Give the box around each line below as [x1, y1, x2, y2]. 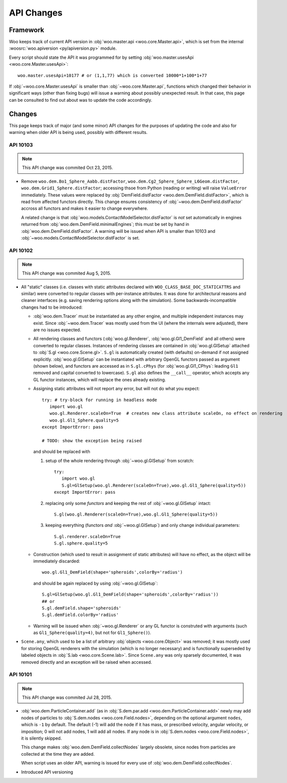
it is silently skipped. [21, 735, 62, 741]
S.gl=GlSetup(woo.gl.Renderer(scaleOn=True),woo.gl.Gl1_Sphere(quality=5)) [61, 483, 246, 488]
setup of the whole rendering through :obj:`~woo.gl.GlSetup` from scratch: [45, 458, 194, 464]
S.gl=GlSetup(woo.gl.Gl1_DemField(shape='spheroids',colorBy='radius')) [42, 592, 219, 597]
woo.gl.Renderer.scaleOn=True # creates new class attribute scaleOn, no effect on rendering [49, 410, 283, 416]
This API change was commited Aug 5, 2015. [22, 270, 111, 276]
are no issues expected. [33, 327, 81, 333]
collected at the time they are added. [21, 751, 95, 757]
